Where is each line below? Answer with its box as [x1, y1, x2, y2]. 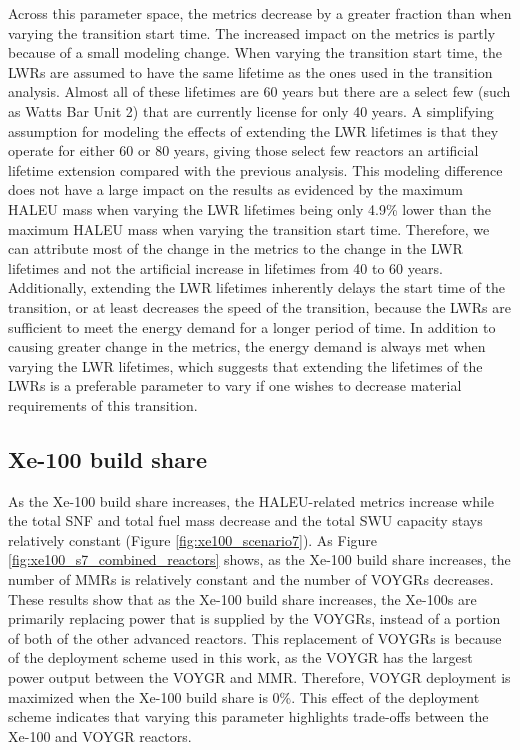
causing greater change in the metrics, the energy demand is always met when [8, 336, 486, 357]
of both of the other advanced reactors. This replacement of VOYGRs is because [8, 627, 502, 648]
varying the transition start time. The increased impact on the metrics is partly [8, 22, 496, 43]
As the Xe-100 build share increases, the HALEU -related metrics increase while [8, 490, 494, 511]
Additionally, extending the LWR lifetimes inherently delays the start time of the [8, 277, 505, 298]
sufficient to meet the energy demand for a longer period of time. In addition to [8, 316, 496, 337]
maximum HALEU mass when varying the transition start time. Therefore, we [8, 218, 490, 239]
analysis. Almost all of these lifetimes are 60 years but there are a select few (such [8, 81, 511, 102]
